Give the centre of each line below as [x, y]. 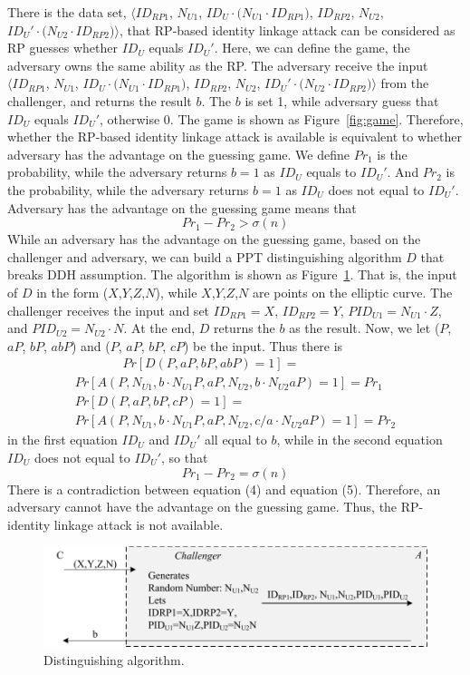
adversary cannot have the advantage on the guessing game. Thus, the [202, 507]
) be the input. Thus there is [263, 345]
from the [405, 83]
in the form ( [72, 292]
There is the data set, [67, 12]
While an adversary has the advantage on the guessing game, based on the [214, 239]
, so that [185, 457]
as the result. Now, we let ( [364, 328]
